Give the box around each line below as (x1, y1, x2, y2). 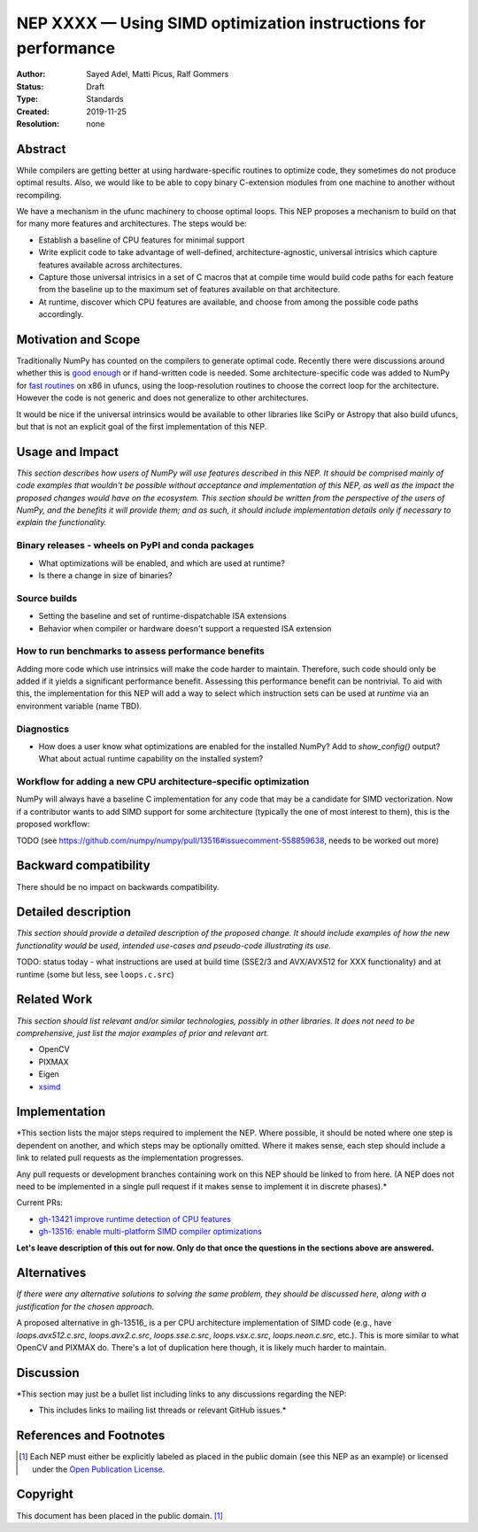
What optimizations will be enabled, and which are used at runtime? (38, 558, 285, 569)
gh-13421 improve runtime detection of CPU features (38, 1213, 232, 1224)
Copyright (16, 1487, 74, 1502)
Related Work (16, 992, 93, 1007)
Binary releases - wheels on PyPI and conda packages (16, 539, 254, 552)
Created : (16, 106, 50, 117)
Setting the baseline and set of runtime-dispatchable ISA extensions (38, 611, 287, 622)
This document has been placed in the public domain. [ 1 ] (16, 1510, 223, 1520)
